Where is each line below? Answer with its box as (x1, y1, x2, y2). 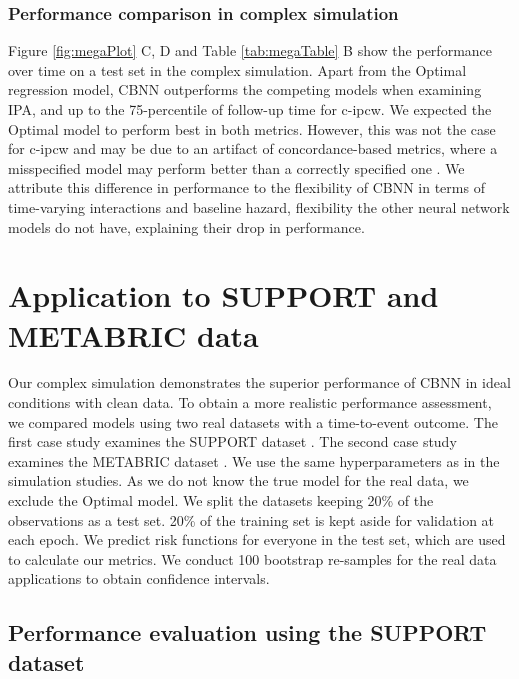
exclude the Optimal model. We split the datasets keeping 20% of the (8, 490, 434, 511)
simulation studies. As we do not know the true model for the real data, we (8, 470, 469, 491)
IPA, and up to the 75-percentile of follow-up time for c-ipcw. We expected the (8, 99, 492, 119)
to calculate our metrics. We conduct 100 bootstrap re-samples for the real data (8, 548, 497, 569)
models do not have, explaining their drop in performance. (8, 216, 365, 237)
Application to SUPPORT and (8, 275, 439, 316)
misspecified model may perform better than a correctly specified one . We (8, 157, 465, 178)
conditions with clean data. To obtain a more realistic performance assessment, (8, 392, 492, 413)
